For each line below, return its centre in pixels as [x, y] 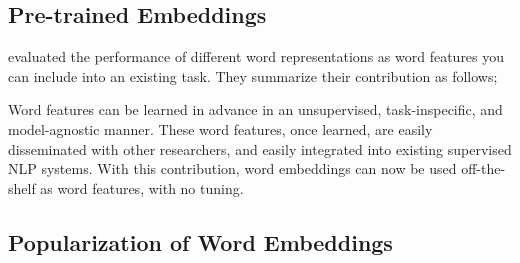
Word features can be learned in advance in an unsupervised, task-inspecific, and [255, 109]
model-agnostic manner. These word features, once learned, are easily [220, 128]
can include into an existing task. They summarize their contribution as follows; [253, 75]
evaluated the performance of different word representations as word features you [256, 56]
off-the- [483, 168]
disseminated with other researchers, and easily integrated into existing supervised [260, 148]
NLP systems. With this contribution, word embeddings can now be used [232, 168]
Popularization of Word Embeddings [200, 241]
